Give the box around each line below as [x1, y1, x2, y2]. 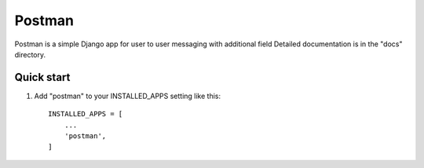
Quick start [14, 71, 71, 84]
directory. [14, 49, 46, 59]
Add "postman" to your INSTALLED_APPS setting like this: [34, 91, 221, 100]
